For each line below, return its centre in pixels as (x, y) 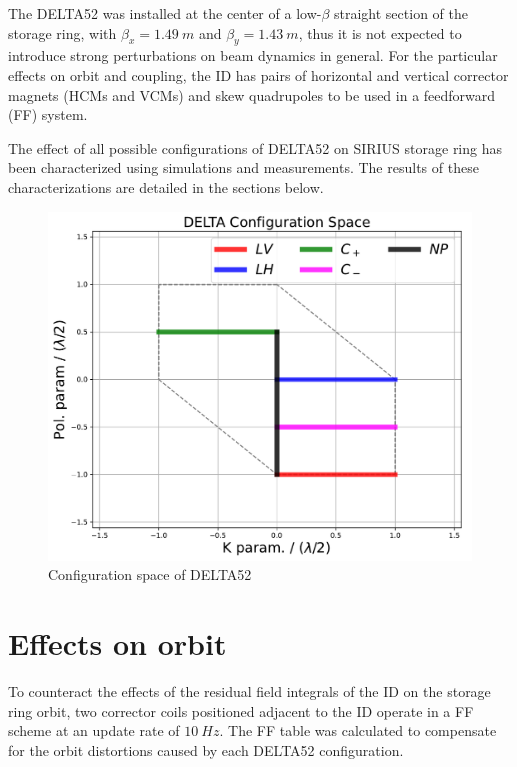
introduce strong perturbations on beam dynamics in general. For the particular (253, 55)
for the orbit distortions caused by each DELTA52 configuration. (206, 749)
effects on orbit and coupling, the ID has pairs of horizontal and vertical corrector (258, 74)
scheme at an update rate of (94, 730)
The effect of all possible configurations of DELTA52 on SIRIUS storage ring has (255, 147)
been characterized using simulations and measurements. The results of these (243, 167)
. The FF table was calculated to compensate (358, 730)
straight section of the (401, 13)
